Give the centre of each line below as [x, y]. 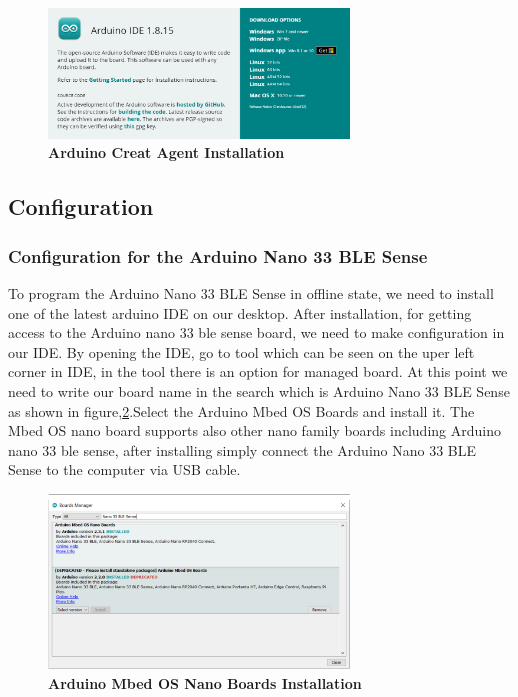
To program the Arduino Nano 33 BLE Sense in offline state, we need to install [251, 292]
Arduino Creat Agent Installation [166, 152]
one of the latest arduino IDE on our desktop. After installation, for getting [240, 312]
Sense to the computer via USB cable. [124, 469]
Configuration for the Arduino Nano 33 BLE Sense [218, 255]
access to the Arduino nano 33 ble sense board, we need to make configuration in [256, 332]
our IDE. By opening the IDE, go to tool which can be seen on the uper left [241, 351]
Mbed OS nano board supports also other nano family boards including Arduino [254, 430]
